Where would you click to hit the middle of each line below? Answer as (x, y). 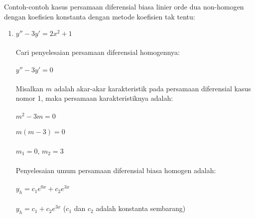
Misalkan (30, 88)
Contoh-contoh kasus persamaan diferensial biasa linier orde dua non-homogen (124, 6)
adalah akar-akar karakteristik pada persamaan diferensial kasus (152, 88)
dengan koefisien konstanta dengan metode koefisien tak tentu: (100, 16)
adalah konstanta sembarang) (141, 208)
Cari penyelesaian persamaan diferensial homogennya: (98, 52)
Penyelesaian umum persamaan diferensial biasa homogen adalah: (116, 170)
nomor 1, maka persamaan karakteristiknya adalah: (94, 98)
